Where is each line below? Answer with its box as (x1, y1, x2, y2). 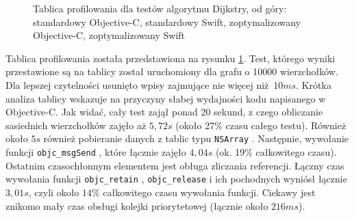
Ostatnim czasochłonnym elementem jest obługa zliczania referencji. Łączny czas (5, 158, 344, 172)
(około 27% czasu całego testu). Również (175, 118, 346, 132)
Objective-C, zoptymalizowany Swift (33, 28, 186, 42)
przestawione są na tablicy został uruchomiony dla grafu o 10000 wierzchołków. (5, 64, 338, 79)
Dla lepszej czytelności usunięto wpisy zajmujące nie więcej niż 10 (5, 77, 283, 92)
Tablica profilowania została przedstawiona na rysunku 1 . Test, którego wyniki (5, 51, 336, 65)
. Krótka (296, 77, 331, 92)
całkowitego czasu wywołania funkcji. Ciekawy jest (103, 185, 316, 199)
